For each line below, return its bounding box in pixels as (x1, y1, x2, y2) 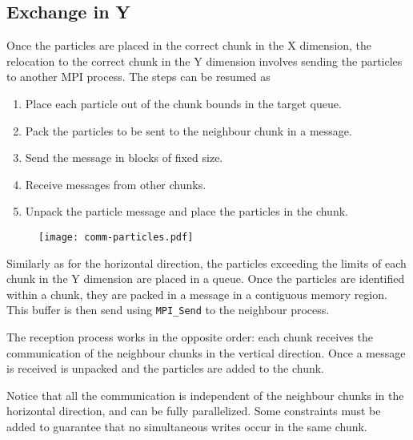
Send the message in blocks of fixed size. (25, 149, 223, 166)
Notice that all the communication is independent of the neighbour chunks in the (6, 386, 404, 403)
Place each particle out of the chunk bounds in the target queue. (25, 95, 342, 111)
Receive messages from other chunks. (25, 176, 206, 192)
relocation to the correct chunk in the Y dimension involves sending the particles (6, 52, 403, 69)
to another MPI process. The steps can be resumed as (6, 68, 271, 85)
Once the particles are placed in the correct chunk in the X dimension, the (6, 37, 372, 54)
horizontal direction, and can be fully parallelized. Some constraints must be (6, 402, 381, 419)
